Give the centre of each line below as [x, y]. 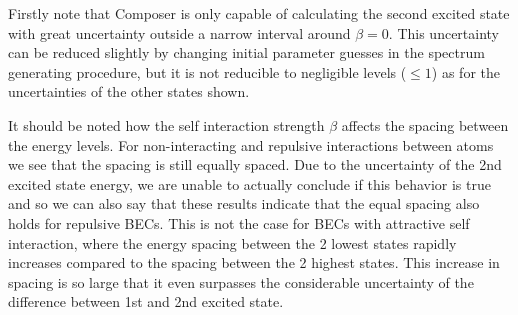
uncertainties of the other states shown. [129, 91]
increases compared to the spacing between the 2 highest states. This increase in [254, 262]
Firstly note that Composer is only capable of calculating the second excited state [259, 13]
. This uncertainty [444, 32]
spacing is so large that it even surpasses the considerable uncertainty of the [241, 281]
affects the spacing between [425, 124]
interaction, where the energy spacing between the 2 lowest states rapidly [232, 242]
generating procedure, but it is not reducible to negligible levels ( [207, 71]
